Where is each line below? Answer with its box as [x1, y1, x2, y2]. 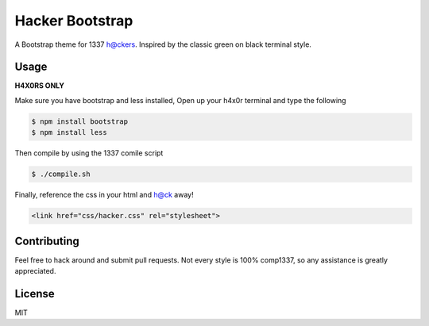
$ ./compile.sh [31, 170, 91, 178]
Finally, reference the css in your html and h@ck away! [14, 190, 194, 200]
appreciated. [14, 267, 56, 276]
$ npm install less [31, 128, 107, 137]
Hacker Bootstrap [14, 12, 133, 29]
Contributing [14, 234, 79, 247]
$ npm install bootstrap [31, 117, 129, 126]
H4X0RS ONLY [14, 81, 65, 90]
